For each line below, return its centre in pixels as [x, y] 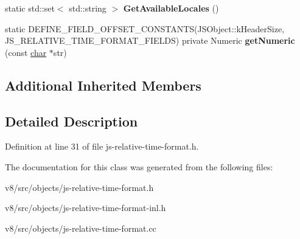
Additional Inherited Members [103, 85]
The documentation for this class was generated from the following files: [139, 166]
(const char [26, 52]
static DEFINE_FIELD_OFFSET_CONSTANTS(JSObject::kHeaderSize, [145, 28]
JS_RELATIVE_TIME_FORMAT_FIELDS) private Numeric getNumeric [150, 40]
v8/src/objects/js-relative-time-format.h [79, 187]
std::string [88, 8]
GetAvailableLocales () [171, 8]
